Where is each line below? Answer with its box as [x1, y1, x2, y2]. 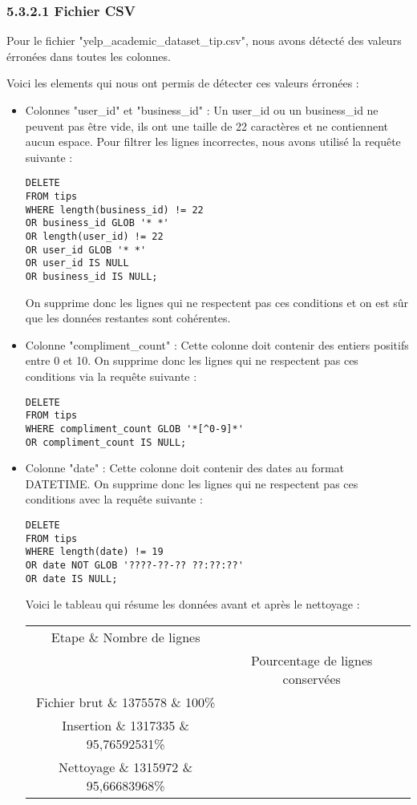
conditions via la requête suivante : [25, 368, 197, 384]
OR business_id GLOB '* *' [25, 217, 169, 229]
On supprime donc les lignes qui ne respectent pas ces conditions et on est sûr [25, 293, 408, 310]
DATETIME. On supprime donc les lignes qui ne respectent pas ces [25, 475, 358, 491]
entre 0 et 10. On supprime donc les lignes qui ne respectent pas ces [25, 352, 358, 369]
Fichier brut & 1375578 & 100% [35, 692, 216, 711]
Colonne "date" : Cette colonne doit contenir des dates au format [25, 459, 345, 476]
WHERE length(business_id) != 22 [25, 204, 204, 216]
